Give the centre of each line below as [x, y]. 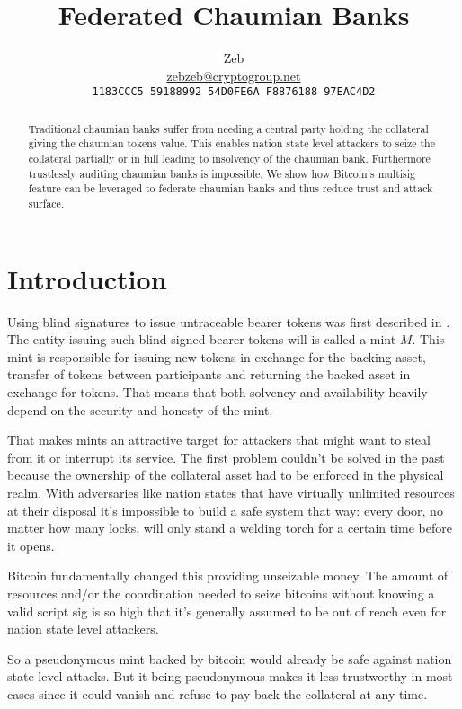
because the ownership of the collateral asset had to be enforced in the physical [226, 475]
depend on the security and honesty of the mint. [140, 409]
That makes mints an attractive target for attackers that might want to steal [219, 440]
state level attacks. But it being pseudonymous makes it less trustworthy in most [230, 676]
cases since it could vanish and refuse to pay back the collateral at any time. [218, 693]
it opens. [31, 545]
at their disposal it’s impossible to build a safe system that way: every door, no [225, 510]
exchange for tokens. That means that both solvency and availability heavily [218, 392]
